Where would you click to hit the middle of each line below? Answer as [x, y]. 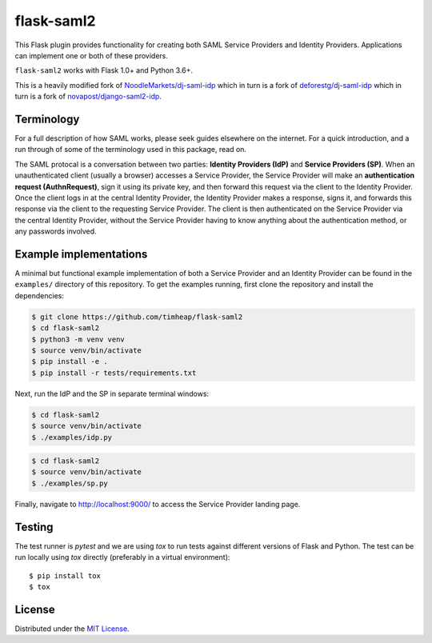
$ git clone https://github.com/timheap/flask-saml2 [137, 317]
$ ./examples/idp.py [72, 437]
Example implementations [81, 254]
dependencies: [39, 295]
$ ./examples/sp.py [70, 483]
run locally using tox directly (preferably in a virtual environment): [122, 557]
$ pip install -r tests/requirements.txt [114, 373]
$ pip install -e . [70, 361]
